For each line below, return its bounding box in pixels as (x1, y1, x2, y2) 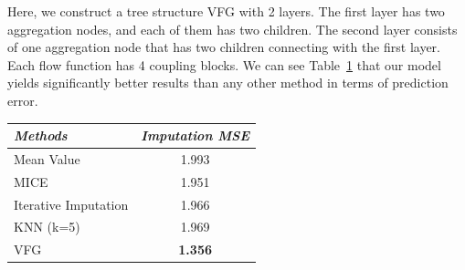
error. (7, 90, 38, 109)
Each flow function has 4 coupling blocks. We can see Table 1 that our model (7, 55, 441, 74)
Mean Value (14, 149, 80, 168)
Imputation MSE (141, 126, 250, 145)
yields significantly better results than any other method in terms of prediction (7, 73, 449, 92)
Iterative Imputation (14, 194, 129, 213)
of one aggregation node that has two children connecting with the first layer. (7, 37, 440, 57)
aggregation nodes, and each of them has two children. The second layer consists (7, 19, 458, 38)
